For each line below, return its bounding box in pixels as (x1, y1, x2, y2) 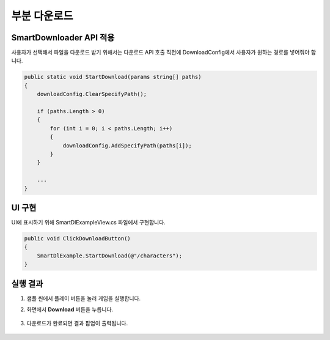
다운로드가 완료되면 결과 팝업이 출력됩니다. (26, 320, 128, 327)
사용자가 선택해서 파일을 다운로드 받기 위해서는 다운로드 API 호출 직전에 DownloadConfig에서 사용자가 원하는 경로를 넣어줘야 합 (11, 49, 317, 56)
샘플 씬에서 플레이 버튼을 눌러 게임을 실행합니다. (26, 294, 141, 302)
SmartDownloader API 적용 (11, 32, 115, 43)
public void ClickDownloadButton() (24, 235, 131, 242)
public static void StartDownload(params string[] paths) (24, 73, 202, 81)
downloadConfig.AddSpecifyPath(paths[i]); (62, 142, 192, 149)
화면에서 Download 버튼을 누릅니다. (26, 306, 114, 313)
